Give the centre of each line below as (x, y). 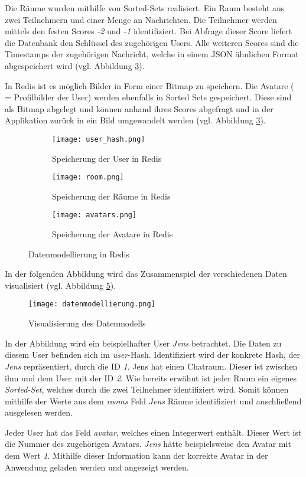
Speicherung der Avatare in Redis (113, 234)
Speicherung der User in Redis (107, 158)
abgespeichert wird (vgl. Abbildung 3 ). (75, 65)
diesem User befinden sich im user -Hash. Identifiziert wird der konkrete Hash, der (152, 355)
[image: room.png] (88, 177)
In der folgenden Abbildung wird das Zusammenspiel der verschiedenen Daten (146, 274)
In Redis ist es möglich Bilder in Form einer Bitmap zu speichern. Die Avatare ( (149, 85)
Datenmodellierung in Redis (79, 254)
